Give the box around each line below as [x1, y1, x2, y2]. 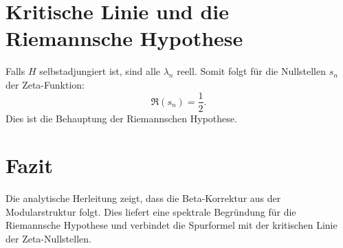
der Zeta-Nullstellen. [5, 232, 91, 246]
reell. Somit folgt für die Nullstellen [177, 64, 326, 78]
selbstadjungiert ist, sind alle [39, 64, 161, 78]
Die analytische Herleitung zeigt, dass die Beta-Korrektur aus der [5, 191, 281, 205]
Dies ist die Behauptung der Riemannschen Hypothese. [5, 111, 237, 125]
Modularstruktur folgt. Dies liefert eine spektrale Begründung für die [5, 204, 296, 218]
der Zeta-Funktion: [5, 77, 85, 91]
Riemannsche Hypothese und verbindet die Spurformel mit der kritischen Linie [5, 218, 338, 232]
